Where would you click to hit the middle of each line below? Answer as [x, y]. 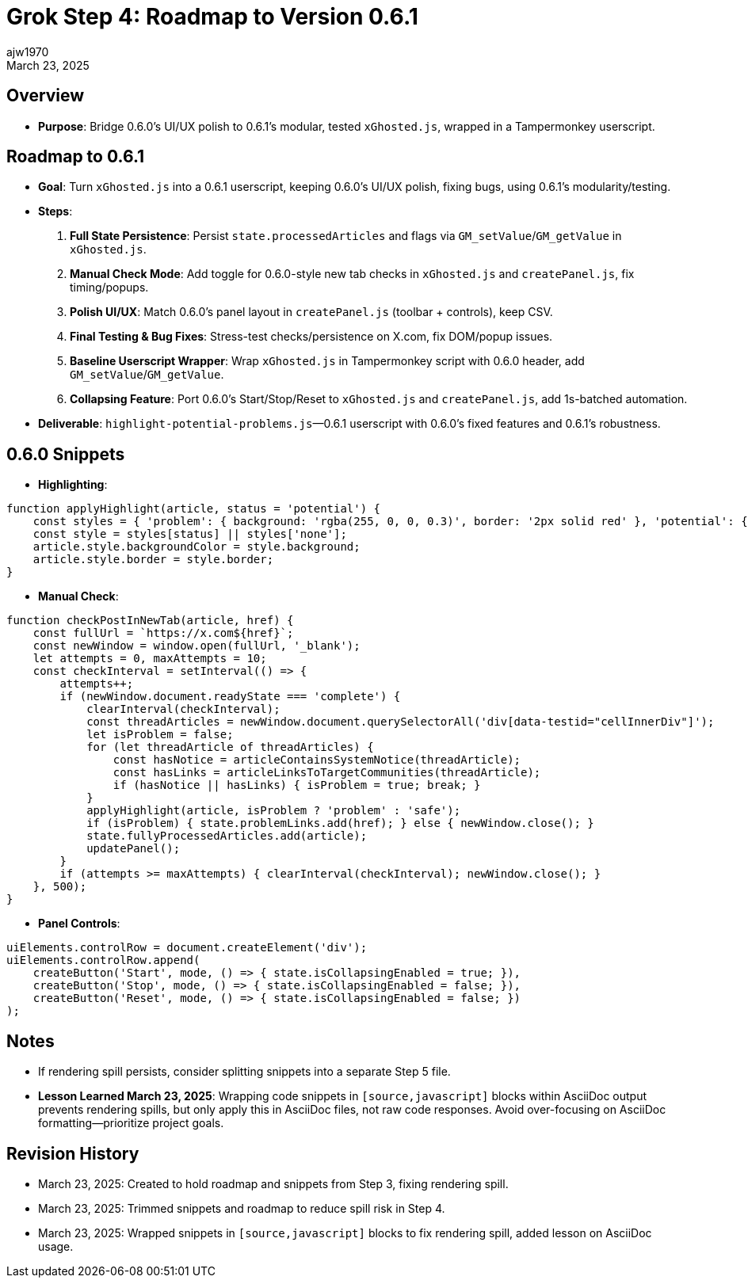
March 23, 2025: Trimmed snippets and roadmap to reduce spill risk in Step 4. [242, 1208]
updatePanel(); [134, 849]
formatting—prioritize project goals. [131, 1123]
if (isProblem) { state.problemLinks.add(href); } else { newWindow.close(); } [340, 823]
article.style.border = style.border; [153, 560]
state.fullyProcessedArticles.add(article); [227, 836]
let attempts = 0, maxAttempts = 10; [150, 659]
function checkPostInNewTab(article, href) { [150, 621]
